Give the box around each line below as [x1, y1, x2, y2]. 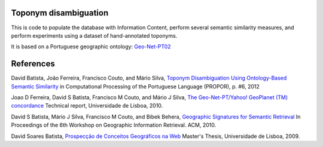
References [11, 59, 55, 69]
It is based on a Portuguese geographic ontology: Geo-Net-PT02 [11, 43, 171, 50]
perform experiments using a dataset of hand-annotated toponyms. [11, 32, 178, 39]
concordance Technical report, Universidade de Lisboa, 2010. [11, 102, 163, 109]
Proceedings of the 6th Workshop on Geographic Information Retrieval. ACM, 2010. [11, 121, 217, 128]
